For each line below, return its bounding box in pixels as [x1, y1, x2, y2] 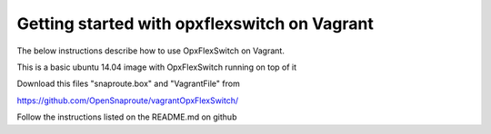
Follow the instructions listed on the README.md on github [16, 111, 237, 122]
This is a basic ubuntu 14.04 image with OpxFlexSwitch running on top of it [16, 62, 297, 72]
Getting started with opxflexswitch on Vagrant [16, 14, 375, 33]
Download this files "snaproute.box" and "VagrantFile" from [16, 78, 240, 90]
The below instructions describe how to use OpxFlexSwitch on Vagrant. [16, 45, 286, 56]
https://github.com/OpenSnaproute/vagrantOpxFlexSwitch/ [16, 95, 239, 106]
